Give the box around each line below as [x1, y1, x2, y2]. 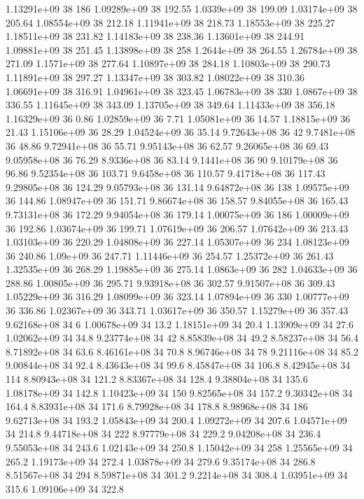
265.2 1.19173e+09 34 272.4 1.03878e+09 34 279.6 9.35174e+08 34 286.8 [6, 454, 316, 468]
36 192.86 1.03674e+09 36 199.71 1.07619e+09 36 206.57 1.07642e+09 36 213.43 [6, 220, 349, 235]
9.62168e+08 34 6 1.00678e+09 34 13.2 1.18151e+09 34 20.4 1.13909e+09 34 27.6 [6, 316, 353, 331]
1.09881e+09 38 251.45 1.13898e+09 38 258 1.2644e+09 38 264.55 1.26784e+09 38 [6, 42, 358, 57]
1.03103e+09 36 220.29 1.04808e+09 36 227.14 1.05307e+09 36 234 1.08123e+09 [6, 234, 349, 249]
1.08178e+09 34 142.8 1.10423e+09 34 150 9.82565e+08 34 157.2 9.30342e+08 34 [6, 385, 353, 400]
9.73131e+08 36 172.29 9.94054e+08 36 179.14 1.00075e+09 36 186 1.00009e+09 [6, 206, 349, 221]
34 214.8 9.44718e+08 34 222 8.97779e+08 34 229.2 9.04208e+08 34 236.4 [6, 426, 321, 441]
